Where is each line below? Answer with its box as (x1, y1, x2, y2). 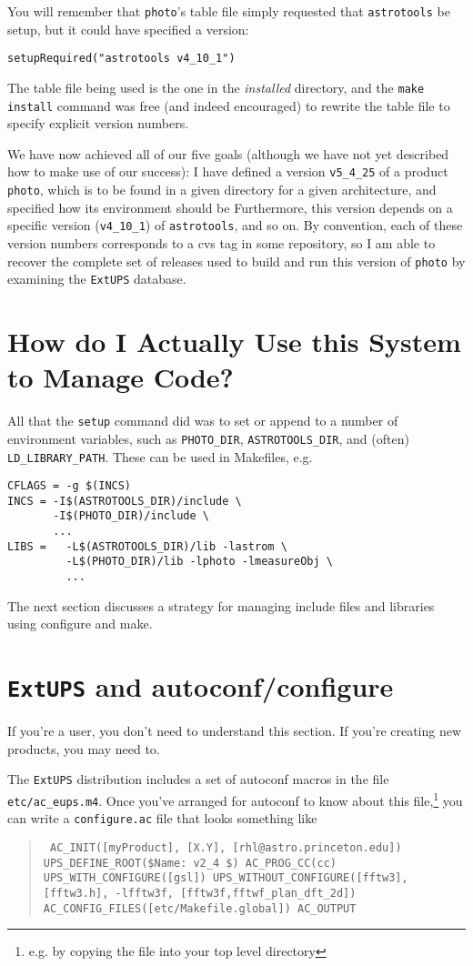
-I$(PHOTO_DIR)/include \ (53, 509, 209, 523)
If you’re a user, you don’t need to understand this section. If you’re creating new (7, 721, 462, 740)
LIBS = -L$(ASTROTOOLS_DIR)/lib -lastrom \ (7, 539, 287, 553)
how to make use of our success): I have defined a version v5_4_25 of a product (7, 162, 448, 181)
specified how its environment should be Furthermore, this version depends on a (7, 197, 453, 216)
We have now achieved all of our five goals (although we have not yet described (7, 144, 449, 163)
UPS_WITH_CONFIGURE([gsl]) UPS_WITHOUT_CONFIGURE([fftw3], (43, 871, 408, 885)
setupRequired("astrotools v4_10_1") (7, 52, 236, 65)
